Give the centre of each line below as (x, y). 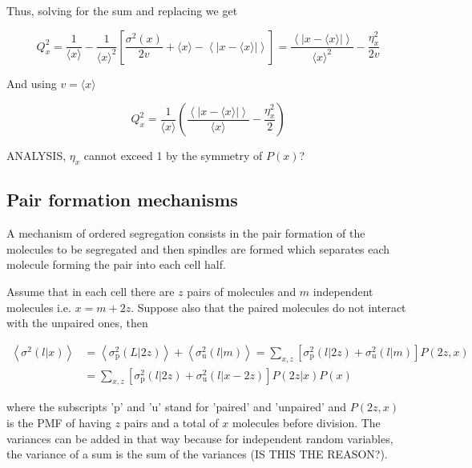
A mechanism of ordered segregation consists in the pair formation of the (186, 233)
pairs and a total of (171, 422)
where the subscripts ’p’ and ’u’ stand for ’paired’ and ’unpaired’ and (177, 407)
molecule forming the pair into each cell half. (116, 264)
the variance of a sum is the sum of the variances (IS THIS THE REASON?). (197, 454)
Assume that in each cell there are (91, 291)
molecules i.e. (39, 307)
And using (32, 83)
